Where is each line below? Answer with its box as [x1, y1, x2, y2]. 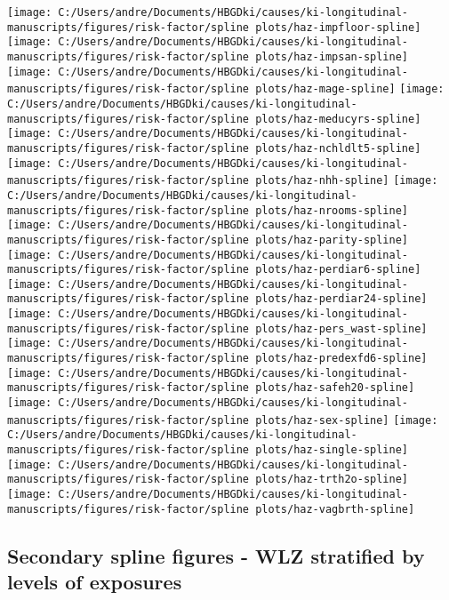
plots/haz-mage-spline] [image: [255, 83, 445, 96]
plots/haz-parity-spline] [255, 233, 409, 246]
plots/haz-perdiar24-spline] [255, 292, 428, 306]
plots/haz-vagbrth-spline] [255, 502, 415, 516]
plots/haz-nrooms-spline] [255, 204, 409, 217]
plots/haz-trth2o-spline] [255, 473, 409, 486]
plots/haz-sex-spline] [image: [255, 413, 438, 427]
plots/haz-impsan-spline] [255, 50, 409, 63]
